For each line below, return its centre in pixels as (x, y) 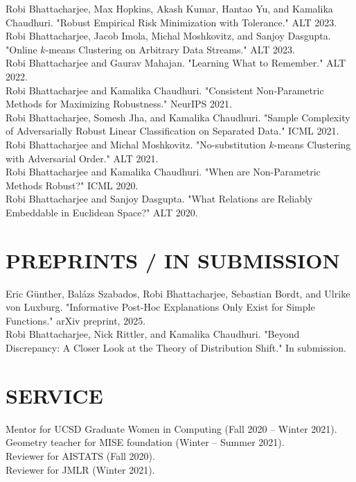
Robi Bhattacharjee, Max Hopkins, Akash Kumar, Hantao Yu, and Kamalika (169, 8)
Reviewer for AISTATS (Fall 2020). (80, 455)
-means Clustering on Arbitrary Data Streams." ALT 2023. (170, 49)
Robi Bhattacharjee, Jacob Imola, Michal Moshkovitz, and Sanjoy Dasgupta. (168, 36)
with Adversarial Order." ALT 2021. (82, 158)
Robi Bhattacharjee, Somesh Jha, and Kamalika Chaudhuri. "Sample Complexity (178, 117)
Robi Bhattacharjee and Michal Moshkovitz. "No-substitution (136, 144)
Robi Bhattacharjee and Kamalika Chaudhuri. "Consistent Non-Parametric (165, 90)
